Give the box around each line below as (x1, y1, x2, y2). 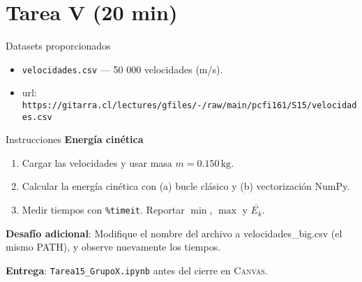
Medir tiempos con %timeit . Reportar (22, 202, 185, 217)
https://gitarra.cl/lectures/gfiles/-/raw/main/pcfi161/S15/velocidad (22, 100, 357, 110)
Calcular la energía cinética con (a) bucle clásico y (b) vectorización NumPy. (22, 179, 350, 193)
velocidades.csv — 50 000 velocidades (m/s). (22, 61, 223, 76)
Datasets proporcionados (6, 38, 111, 53)
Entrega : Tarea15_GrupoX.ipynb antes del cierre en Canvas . (6, 262, 268, 277)
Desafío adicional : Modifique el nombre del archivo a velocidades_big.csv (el (6, 225, 342, 240)
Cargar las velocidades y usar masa (22, 155, 172, 170)
